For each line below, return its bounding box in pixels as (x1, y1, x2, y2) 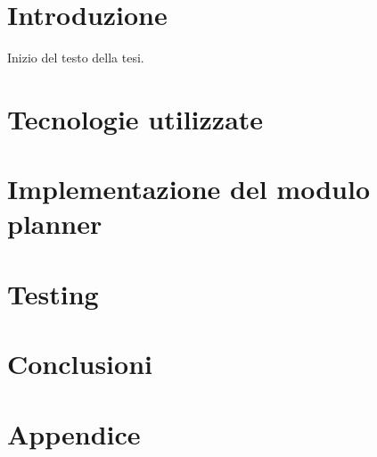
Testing (7, 275, 99, 312)
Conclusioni (7, 345, 152, 382)
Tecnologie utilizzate (7, 100, 264, 137)
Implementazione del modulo (7, 170, 371, 207)
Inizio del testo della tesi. (7, 48, 144, 67)
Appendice (7, 415, 141, 452)
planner (7, 205, 102, 242)
